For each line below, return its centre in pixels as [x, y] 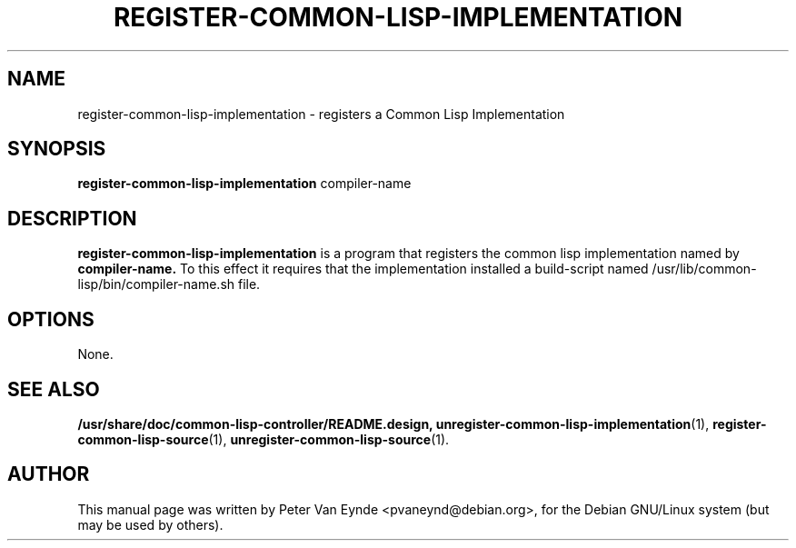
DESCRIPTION [72, 218]
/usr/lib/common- [704, 269]
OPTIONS [51, 319]
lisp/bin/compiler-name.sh [156, 284]
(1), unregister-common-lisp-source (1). [329, 439]
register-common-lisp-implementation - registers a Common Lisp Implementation [321, 114]
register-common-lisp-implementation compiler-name [244, 184]
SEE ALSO [54, 389]
